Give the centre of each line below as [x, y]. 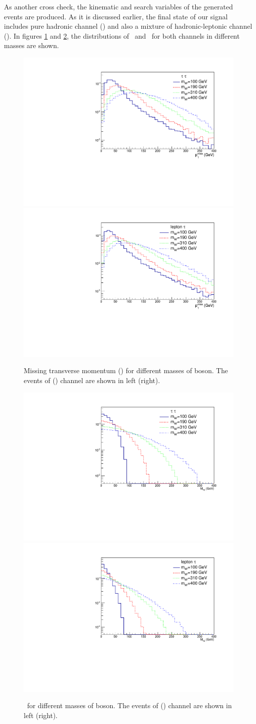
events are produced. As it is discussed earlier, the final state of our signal [116, 16]
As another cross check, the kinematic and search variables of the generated [119, 6]
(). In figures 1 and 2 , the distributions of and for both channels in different [122, 35]
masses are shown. [32, 45]
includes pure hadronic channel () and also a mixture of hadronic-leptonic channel [128, 26]
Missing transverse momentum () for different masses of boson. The [126, 370]
